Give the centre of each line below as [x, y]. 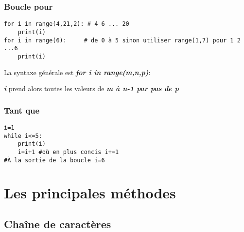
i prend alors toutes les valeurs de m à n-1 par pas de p [91, 88]
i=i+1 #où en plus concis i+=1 [68, 152]
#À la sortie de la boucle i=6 [54, 160]
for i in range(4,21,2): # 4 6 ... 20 [67, 24]
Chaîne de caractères [58, 223]
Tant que [22, 110]
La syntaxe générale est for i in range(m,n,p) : [77, 72]
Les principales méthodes [90, 193]
